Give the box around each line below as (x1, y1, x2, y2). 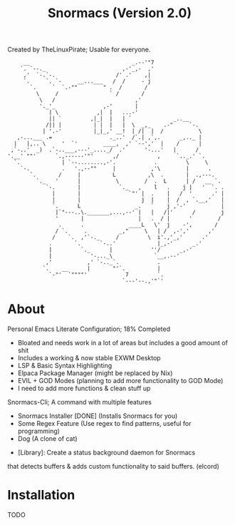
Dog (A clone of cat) (17, 434, 78, 443)
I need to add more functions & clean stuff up (17, 384, 151, 393)
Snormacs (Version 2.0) (47, 5, 192, 21)
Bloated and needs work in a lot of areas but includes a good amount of (17, 339, 228, 347)
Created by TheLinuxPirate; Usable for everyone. (7, 45, 151, 54)
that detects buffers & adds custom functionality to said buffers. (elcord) (7, 462, 219, 471)
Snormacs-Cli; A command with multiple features (7, 398, 152, 407)
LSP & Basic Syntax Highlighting (17, 362, 113, 370)
